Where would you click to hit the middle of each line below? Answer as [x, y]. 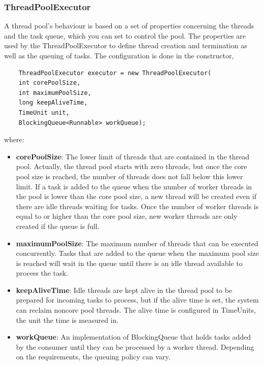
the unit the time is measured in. [67, 320]
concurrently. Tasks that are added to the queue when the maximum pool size [137, 253]
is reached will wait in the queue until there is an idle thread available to [129, 263]
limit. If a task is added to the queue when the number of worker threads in [134, 186]
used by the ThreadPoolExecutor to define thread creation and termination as [126, 45]
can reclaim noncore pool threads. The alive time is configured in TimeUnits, [136, 310]
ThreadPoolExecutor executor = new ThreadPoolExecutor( [115, 73]
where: [14, 139]
